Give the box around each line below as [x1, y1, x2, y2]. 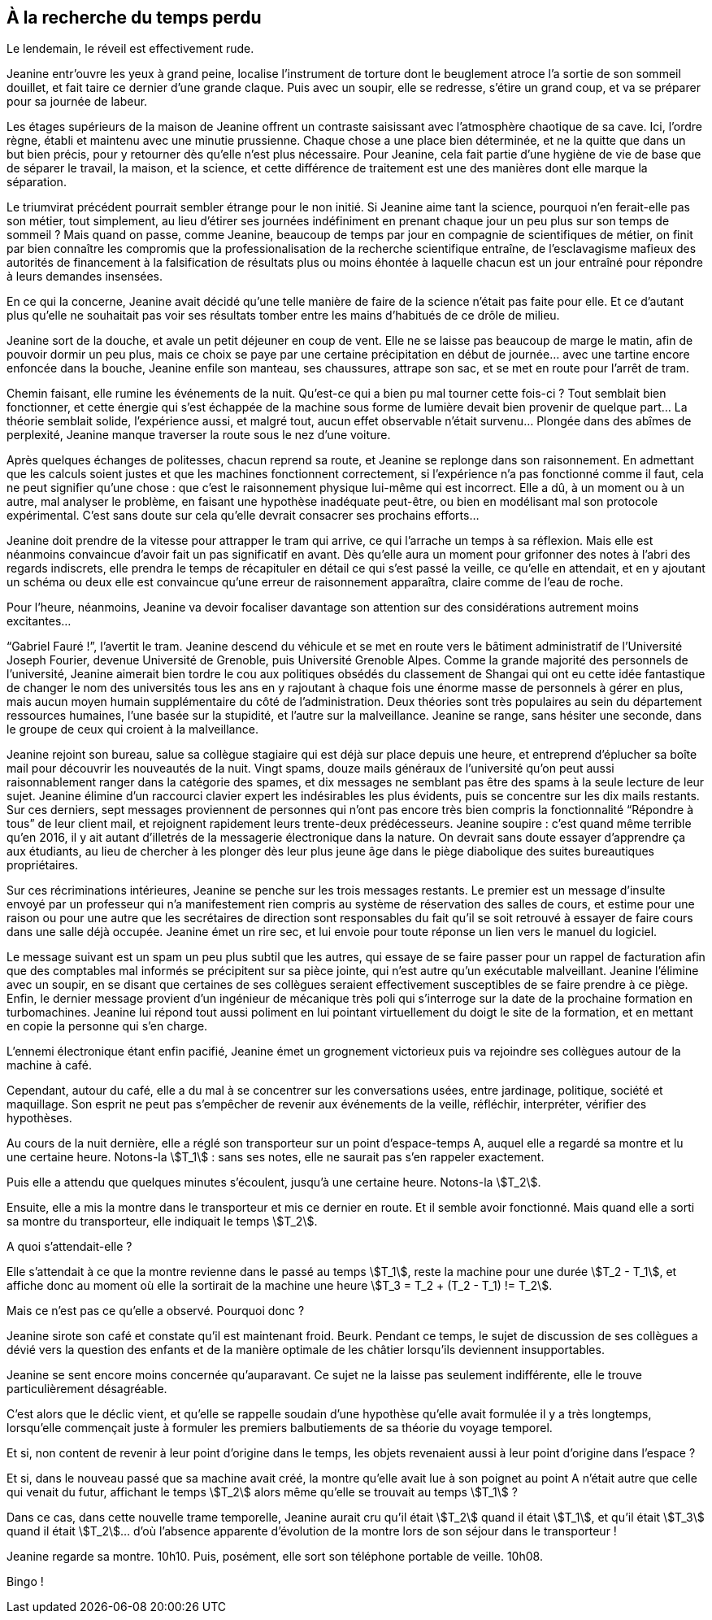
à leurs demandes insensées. [7, 269, 163, 284]
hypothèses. [7, 1111, 72, 1126]
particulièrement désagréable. [7, 1382, 167, 1396]
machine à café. [7, 1058, 92, 1073]
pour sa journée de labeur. [7, 94, 148, 109]
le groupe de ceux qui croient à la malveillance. [7, 722, 258, 737]
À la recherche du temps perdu [7, 7, 262, 28]
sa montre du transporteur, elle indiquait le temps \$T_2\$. [7, 1214, 318, 1229]
